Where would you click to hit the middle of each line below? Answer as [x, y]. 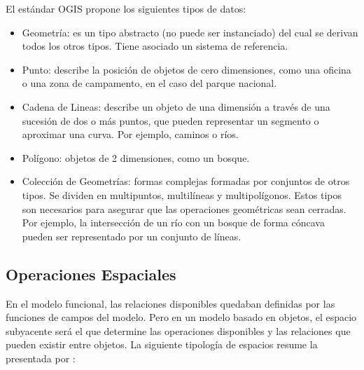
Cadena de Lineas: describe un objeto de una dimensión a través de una [176, 106]
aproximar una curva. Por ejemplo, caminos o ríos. [130, 134]
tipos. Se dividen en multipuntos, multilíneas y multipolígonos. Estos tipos [182, 194]
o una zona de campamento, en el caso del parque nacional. [149, 83]
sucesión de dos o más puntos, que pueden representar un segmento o [170, 120]
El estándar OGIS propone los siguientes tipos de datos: [126, 8]
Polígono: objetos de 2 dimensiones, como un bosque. [136, 157]
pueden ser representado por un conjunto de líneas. [132, 236]
